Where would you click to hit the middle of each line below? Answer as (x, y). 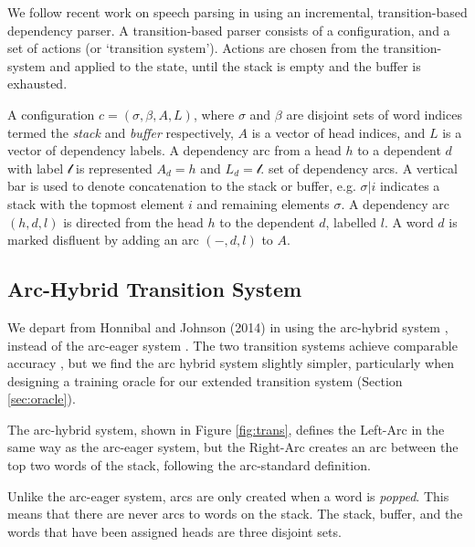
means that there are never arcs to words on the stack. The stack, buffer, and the (235, 514)
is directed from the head (133, 221)
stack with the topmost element (96, 203)
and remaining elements (263, 203)
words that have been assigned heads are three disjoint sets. (174, 531)
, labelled (351, 221)
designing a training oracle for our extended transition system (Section (205, 380)
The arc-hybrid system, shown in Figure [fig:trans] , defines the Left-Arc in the (226, 429)
